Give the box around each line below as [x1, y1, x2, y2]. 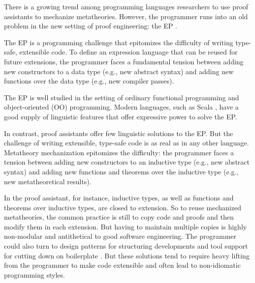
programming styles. [4, 269, 65, 280]
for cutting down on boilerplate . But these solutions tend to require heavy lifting [4, 250, 250, 260]
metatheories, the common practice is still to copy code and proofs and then [4, 212, 234, 222]
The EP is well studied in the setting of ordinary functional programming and [4, 92, 239, 102]
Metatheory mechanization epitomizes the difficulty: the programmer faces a [4, 147, 234, 157]
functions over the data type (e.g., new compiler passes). [4, 76, 174, 86]
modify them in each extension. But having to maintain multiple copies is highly [4, 221, 247, 231]
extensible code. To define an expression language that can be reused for [19, 47, 238, 57]
